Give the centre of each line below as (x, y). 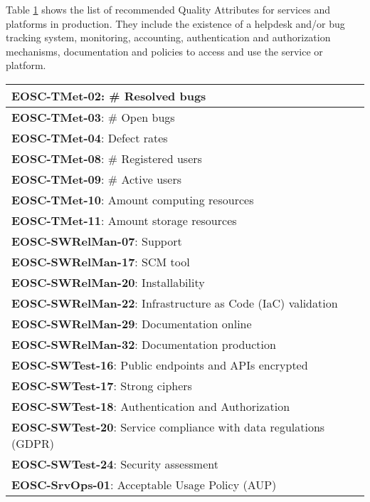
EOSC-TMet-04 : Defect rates (90, 137)
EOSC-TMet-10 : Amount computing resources (133, 199)
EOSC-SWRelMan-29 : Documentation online (132, 323)
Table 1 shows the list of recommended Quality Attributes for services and (168, 9)
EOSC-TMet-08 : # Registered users (107, 158)
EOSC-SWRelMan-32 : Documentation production (144, 344)
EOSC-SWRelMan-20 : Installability (108, 282)
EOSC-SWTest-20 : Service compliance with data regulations (168, 427)
